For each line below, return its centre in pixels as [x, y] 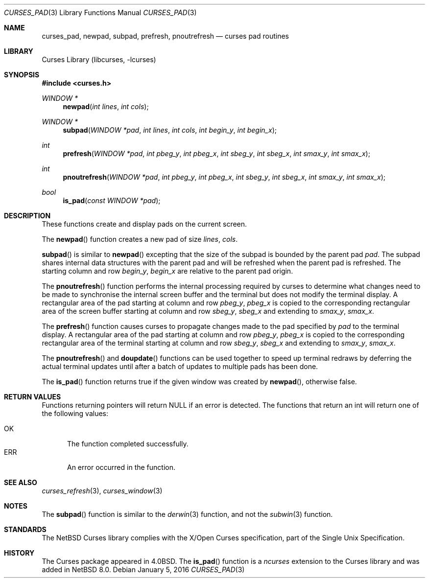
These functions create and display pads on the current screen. [144, 224]
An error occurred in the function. [121, 467]
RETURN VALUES [33, 397]
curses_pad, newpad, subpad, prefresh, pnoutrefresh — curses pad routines [165, 36]
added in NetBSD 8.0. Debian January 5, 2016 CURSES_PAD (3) [143, 570]
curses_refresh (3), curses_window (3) [102, 491]
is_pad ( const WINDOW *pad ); [112, 200]
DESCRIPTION [27, 216]
